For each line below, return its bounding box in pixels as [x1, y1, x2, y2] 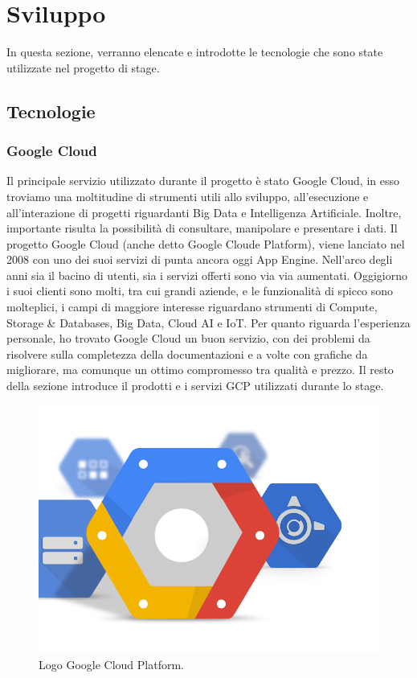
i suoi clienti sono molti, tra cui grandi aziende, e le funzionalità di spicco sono [6, 282, 394, 299]
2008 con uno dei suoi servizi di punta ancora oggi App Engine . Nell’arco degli [6, 251, 393, 268]
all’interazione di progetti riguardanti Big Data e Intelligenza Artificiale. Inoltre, [6, 203, 402, 220]
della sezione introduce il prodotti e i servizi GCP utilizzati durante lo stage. [6, 377, 384, 394]
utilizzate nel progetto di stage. [6, 59, 160, 76]
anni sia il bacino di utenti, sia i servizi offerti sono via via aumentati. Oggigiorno [6, 266, 407, 283]
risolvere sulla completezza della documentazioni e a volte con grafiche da [6, 345, 368, 362]
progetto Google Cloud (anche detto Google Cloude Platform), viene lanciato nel [6, 235, 405, 252]
